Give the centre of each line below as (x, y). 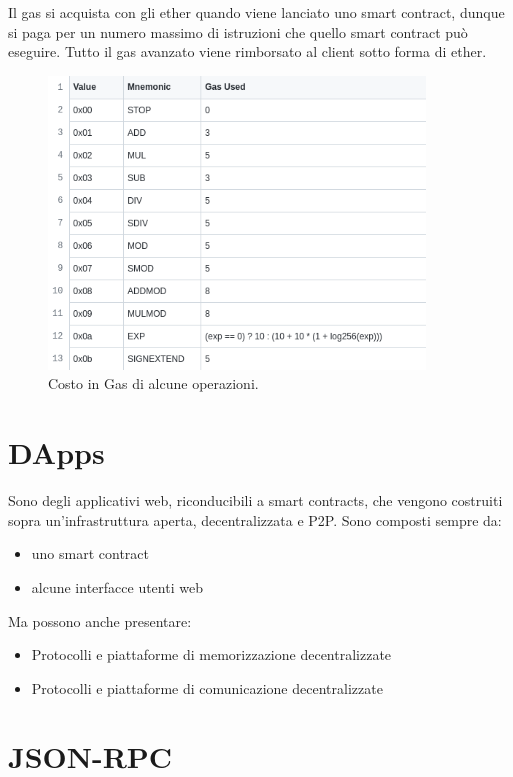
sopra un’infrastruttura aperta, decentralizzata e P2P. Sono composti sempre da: (255, 519)
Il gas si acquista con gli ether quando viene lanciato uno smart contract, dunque (256, 12)
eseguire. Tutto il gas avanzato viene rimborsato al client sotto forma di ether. (247, 51)
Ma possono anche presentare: (100, 620)
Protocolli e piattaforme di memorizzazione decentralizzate (211, 654)
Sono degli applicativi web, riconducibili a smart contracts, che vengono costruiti (255, 500)
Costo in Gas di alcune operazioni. (153, 383)
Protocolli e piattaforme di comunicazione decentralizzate (207, 687)
